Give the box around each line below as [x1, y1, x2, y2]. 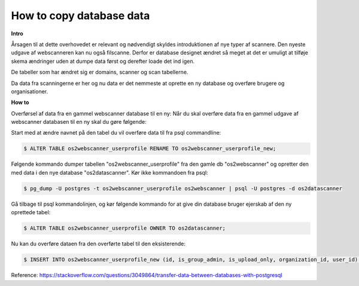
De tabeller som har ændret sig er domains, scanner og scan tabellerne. [11, 69, 188, 76]
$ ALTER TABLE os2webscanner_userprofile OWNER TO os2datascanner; [23, 225, 226, 232]
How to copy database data [11, 9, 150, 22]
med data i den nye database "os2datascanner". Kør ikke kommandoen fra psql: [11, 169, 209, 176]
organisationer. [11, 87, 48, 95]
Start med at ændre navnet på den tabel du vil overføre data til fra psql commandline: [11, 129, 221, 136]
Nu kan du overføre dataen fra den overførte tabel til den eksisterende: [11, 240, 185, 248]
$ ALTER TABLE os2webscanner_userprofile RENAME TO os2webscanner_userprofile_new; [23, 145, 276, 152]
